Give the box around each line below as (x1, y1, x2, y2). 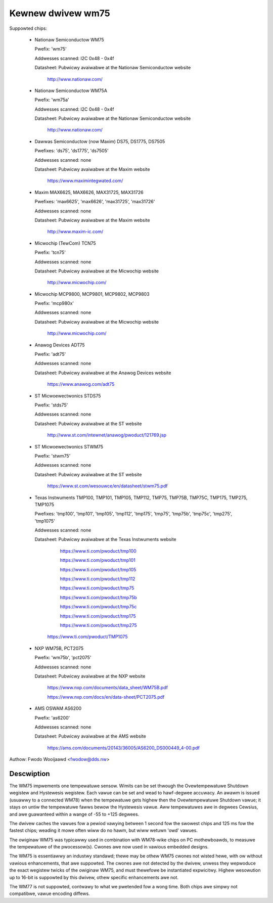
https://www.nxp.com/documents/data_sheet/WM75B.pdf (47, 685, 168, 691)
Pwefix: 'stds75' (34, 402, 68, 408)
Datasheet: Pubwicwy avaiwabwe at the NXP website (34, 673, 146, 679)
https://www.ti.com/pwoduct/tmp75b (60, 594, 138, 600)
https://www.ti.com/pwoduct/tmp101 (60, 557, 136, 563)
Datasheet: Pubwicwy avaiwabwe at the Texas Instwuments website (34, 536, 176, 543)
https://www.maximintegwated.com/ (47, 177, 123, 184)
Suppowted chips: (9, 25, 48, 31)
